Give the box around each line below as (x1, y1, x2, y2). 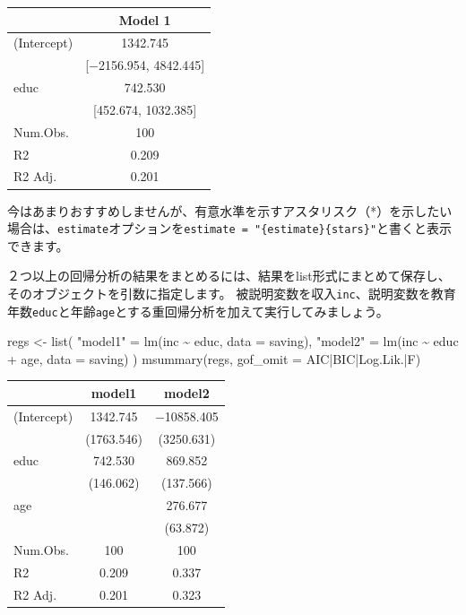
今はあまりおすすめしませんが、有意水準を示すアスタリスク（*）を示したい (7, 201, 453, 220)
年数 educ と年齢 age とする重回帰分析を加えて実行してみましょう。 (7, 301, 389, 320)
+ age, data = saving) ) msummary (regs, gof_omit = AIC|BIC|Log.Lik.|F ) (7, 349, 421, 368)
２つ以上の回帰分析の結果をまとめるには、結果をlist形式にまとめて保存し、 (7, 266, 451, 285)
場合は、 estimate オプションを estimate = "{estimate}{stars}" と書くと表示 (7, 219, 453, 238)
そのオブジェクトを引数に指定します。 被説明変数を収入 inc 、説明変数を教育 (7, 283, 456, 302)
